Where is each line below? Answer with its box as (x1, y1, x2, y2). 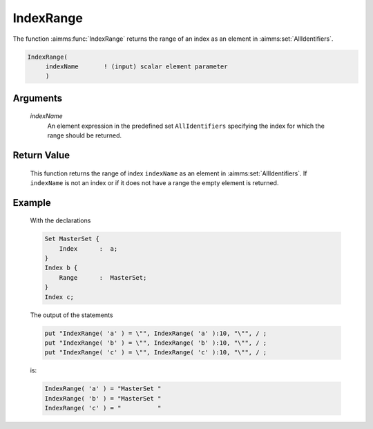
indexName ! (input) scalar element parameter (45, 62, 228, 70)
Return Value (12, 149, 70, 161)
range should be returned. (47, 131, 122, 140)
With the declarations (30, 216, 91, 225)
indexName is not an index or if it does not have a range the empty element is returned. (30, 178, 279, 187)
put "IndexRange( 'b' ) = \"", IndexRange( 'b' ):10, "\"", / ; (44, 339, 267, 347)
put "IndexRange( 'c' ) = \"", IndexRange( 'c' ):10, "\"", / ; (44, 349, 267, 356)
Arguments (12, 92, 63, 104)
